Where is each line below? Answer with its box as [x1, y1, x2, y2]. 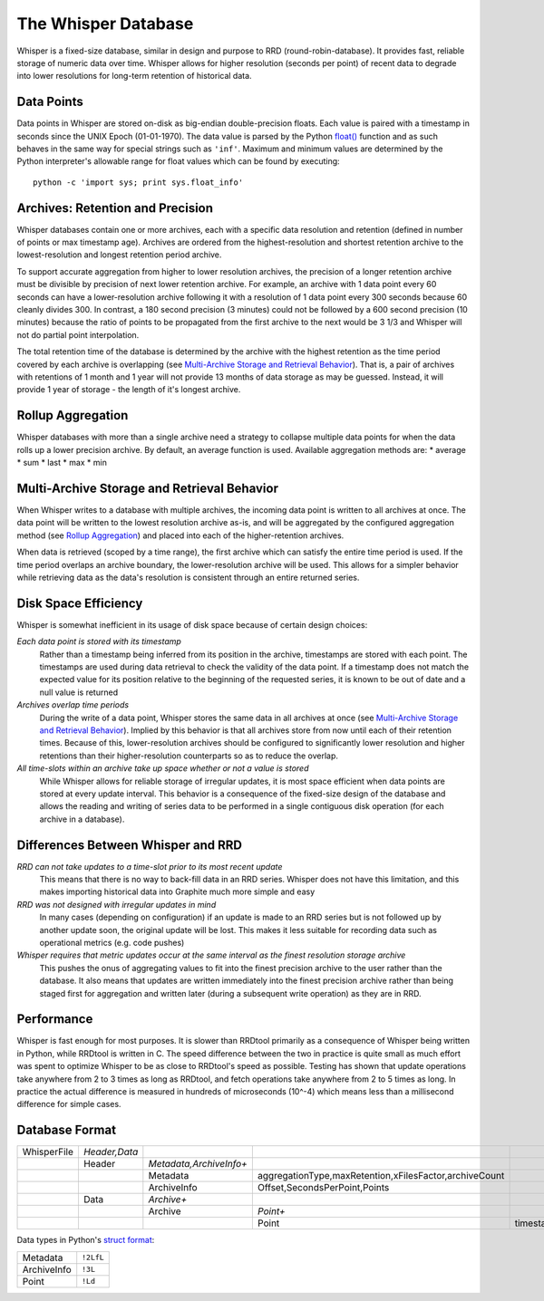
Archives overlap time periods [16, 699, 130, 710]
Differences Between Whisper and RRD [16, 837, 242, 853]
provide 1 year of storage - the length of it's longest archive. [16, 384, 241, 395]
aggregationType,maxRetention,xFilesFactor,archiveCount [257, 1170, 505, 1182]
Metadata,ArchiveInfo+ [148, 1158, 248, 1171]
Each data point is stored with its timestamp [16, 636, 181, 647]
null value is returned [39, 687, 118, 698]
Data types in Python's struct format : [16, 1235, 155, 1246]
